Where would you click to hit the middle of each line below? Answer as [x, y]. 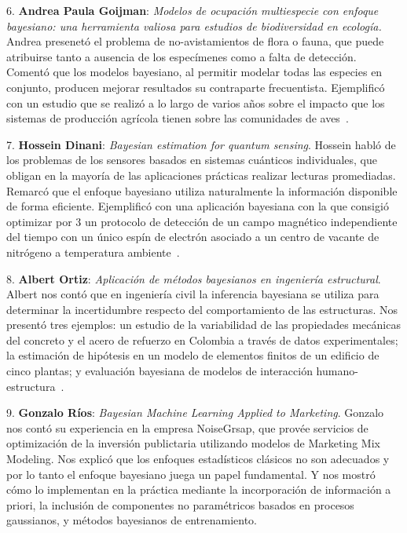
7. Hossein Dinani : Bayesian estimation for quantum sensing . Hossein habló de [201, 144]
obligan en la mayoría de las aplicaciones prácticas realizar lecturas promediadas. [201, 175]
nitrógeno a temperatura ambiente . [93, 252]
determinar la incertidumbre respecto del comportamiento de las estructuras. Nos [202, 309]
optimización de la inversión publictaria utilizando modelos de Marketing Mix [193, 443]
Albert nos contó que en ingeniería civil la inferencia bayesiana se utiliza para [193, 294]
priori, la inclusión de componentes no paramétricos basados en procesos [180, 504]
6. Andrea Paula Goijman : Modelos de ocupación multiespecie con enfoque [192, 10]
